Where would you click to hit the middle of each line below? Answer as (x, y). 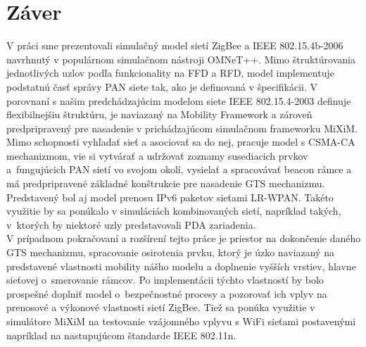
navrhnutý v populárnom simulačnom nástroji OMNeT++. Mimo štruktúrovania (181, 59)
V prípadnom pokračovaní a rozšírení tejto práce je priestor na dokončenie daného (184, 238)
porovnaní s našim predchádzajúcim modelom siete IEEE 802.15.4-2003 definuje (179, 100)
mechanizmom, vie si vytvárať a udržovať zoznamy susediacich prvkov (157, 155)
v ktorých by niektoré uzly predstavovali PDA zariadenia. (131, 224)
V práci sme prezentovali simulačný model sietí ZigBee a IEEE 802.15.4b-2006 (175, 45)
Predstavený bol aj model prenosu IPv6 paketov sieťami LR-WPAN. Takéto (170, 197)
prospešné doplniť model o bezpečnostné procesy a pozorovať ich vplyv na (167, 293)
